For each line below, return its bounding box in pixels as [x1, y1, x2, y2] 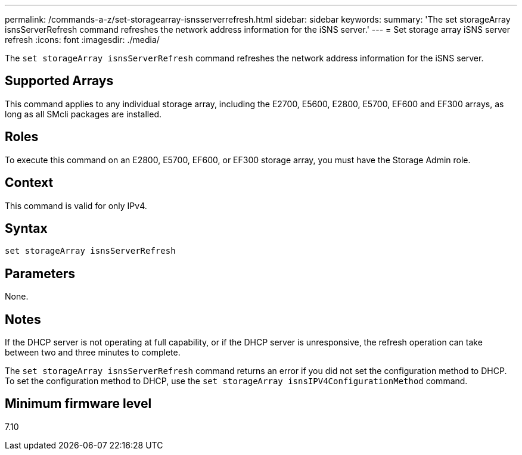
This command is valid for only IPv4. [5, 200, 147, 211]
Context [5, 175, 54, 191]
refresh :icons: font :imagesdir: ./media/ [5, 35, 160, 45]
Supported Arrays [5, 73, 114, 89]
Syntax [5, 220, 48, 236]
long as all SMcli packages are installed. [5, 108, 161, 119]
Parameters [5, 266, 75, 281]
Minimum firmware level [5, 396, 152, 412]
